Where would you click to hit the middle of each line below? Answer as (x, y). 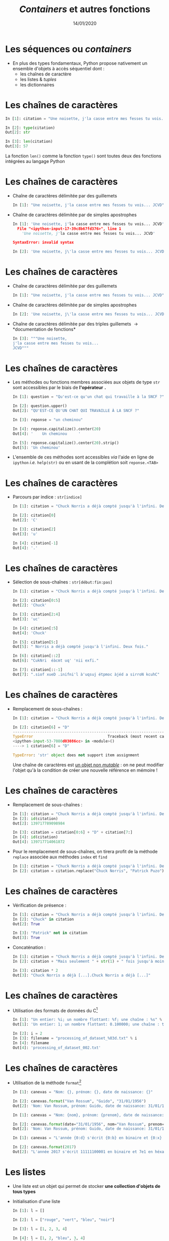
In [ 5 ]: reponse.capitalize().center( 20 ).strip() (66, 443)
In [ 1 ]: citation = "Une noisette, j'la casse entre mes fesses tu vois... (87, 118)
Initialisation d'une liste (36, 1201)
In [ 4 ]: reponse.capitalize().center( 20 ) (57, 429)
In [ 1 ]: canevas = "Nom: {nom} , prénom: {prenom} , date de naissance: (88, 1115)
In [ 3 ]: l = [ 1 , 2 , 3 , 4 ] (40, 1229)
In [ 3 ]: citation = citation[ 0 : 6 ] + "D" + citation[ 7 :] (72, 833)
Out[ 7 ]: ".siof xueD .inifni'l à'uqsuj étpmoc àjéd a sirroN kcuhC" (86, 674)
